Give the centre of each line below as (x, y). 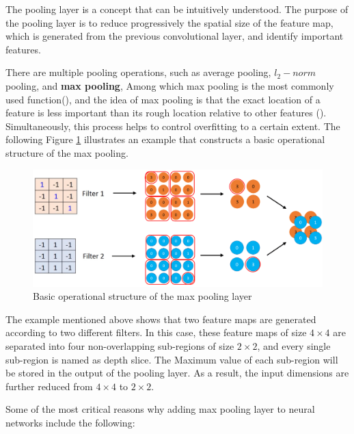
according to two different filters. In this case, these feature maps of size (156, 332)
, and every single (294, 345)
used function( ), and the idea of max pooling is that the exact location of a (163, 99)
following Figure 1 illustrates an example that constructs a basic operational (165, 139)
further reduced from (49, 386)
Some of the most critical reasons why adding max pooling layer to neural (160, 409)
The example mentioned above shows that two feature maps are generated (161, 319)
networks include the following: (70, 422)
